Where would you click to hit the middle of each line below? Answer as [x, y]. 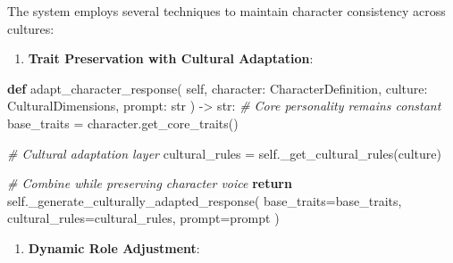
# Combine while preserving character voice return [150, 183]
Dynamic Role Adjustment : [114, 247]
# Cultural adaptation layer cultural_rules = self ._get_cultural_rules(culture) [224, 153]
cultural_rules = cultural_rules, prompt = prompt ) [143, 218]
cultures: [31, 28]
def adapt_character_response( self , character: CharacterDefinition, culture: [218, 88]
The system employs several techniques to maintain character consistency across [226, 11]
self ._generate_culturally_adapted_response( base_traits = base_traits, [205, 200]
